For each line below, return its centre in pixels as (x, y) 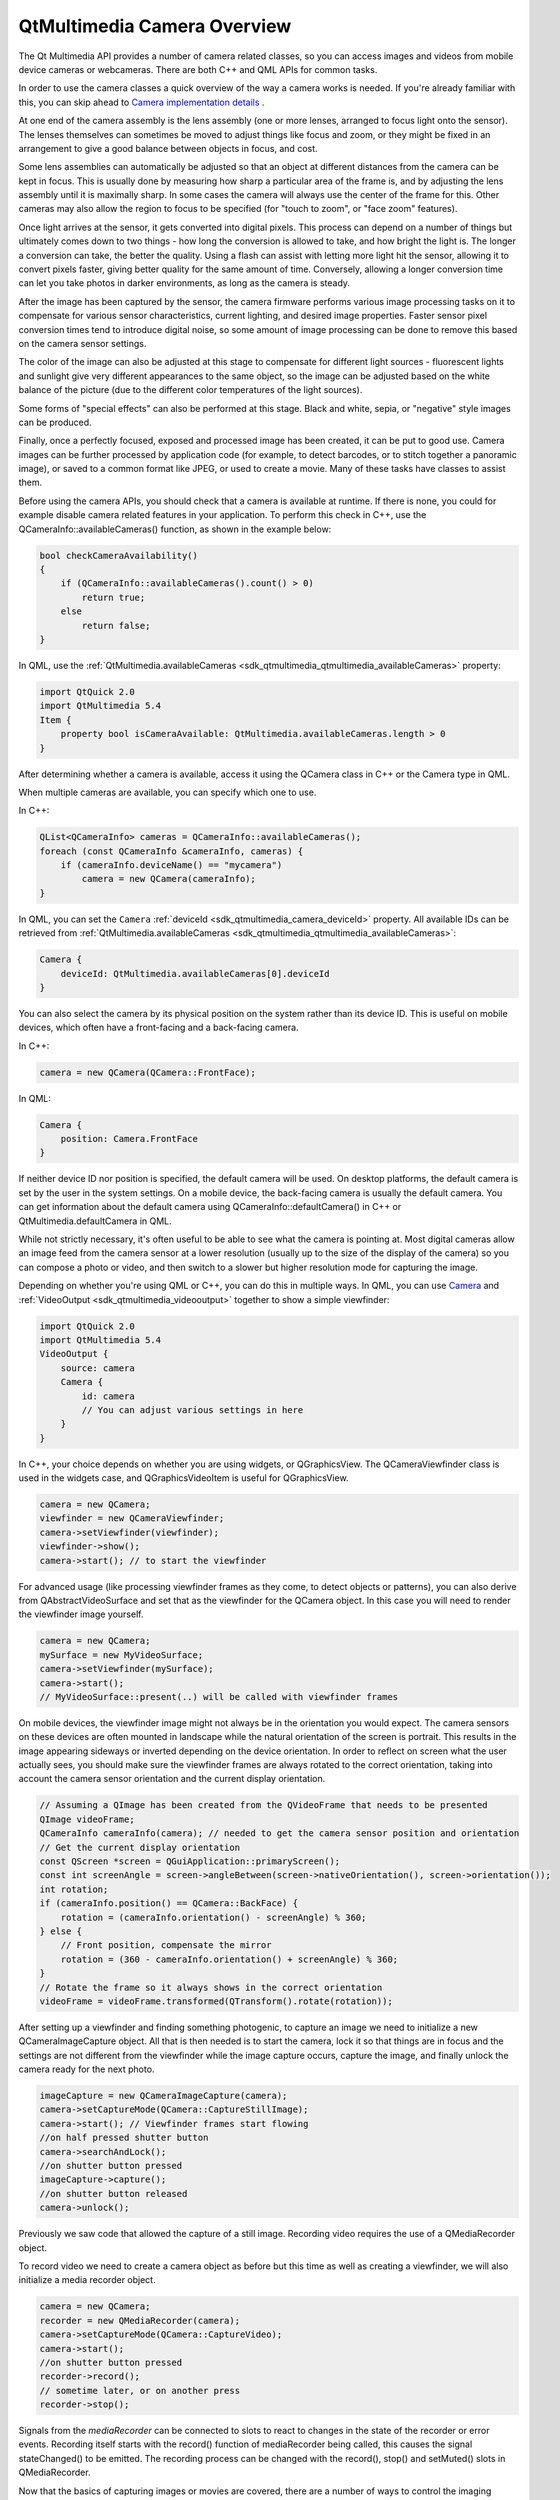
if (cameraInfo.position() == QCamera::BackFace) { (169, 1903)
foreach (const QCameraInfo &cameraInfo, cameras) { (171, 851)
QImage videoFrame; (87, 1819)
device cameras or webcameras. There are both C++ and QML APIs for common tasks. (198, 69)
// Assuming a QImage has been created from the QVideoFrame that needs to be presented (264, 1805)
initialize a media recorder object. (87, 2280)
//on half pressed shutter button (124, 2138)
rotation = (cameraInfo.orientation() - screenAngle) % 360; (213, 1917)
